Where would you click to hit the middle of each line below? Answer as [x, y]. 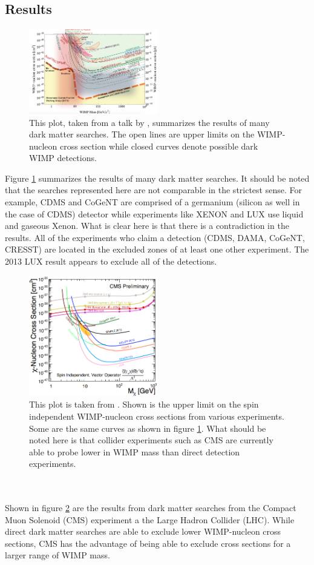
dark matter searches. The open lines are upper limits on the [142, 134]
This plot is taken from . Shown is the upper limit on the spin [144, 404]
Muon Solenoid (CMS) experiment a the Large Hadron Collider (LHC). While [150, 519]
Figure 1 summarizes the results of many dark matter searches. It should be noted [157, 178]
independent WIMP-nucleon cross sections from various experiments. [157, 416]
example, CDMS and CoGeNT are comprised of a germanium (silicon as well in [152, 202]
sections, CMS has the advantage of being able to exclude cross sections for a [148, 543]
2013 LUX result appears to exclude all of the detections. [111, 261]
